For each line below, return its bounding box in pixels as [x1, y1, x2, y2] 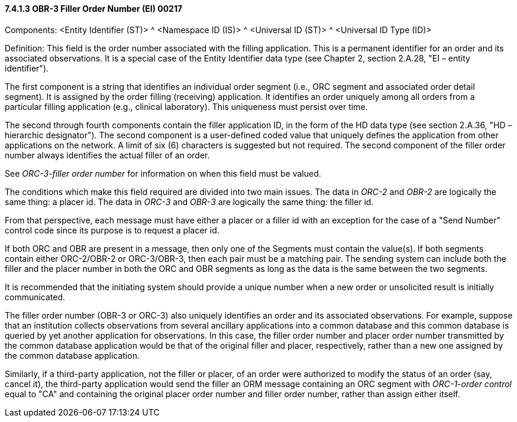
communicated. [5, 291, 66, 302]
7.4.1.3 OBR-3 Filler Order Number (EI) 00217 [5, 4, 183, 14]
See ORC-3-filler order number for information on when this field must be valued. [5, 168, 321, 178]
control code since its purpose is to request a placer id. [5, 225, 219, 235]
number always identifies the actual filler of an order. [5, 150, 210, 160]
